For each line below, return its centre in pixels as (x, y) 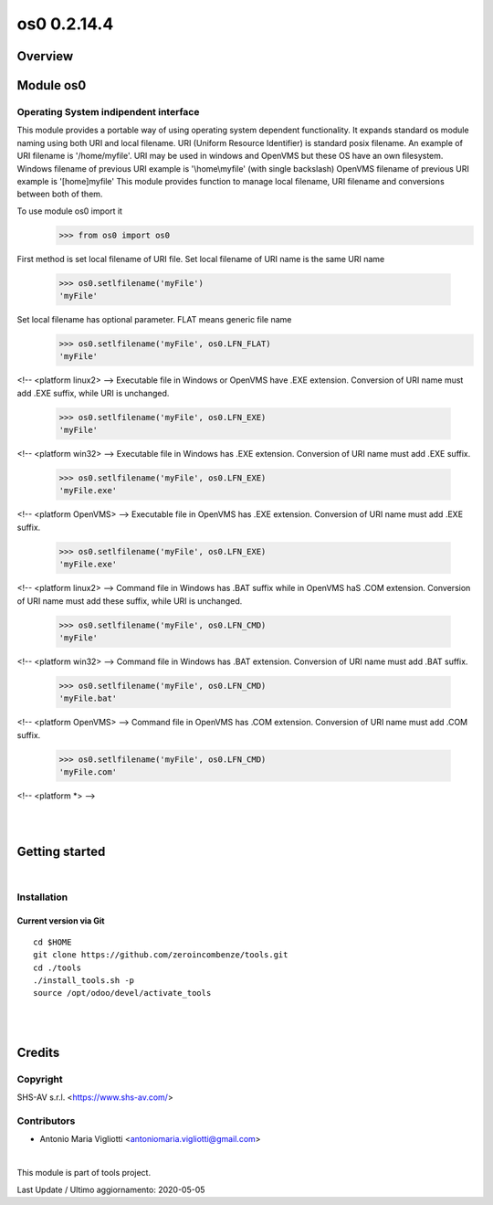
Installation (42, 897)
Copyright (40, 1079)
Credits (38, 1052)
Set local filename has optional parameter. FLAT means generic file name (154, 319)
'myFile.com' (88, 772)
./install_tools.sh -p (84, 980)
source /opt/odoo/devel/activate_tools (122, 993)
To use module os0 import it (70, 211)
